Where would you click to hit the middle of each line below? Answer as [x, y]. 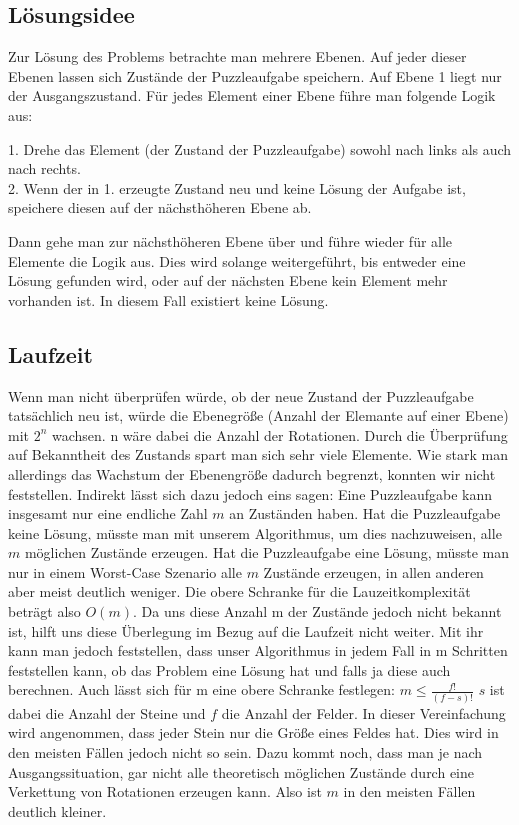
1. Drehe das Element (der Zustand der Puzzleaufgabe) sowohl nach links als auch [260, 148]
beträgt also [44, 611]
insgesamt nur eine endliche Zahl [108, 513]
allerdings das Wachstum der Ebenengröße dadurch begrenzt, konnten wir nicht [252, 473]
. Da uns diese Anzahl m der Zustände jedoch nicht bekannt [317, 611]
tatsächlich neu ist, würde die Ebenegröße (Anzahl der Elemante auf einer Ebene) [258, 415]
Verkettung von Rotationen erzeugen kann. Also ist [165, 791]
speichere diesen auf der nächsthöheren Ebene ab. [160, 207]
